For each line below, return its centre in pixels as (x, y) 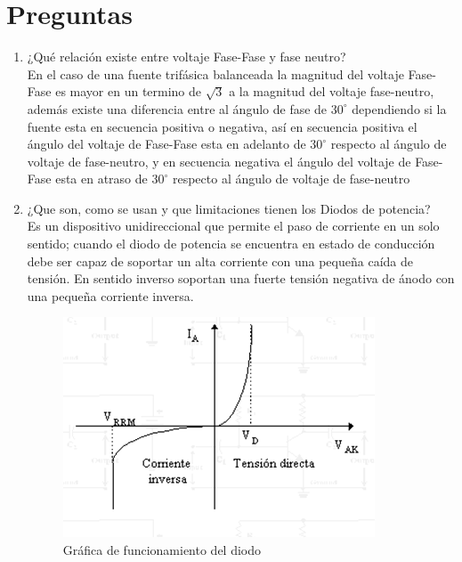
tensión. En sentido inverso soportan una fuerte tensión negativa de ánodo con (241, 278)
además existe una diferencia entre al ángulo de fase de (177, 108)
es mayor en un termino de (129, 91)
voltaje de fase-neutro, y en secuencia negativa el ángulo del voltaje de (219, 161)
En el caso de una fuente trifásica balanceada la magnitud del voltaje (215, 73)
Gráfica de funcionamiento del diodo (162, 550)
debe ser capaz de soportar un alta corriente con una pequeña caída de (220, 261)
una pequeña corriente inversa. (110, 295)
